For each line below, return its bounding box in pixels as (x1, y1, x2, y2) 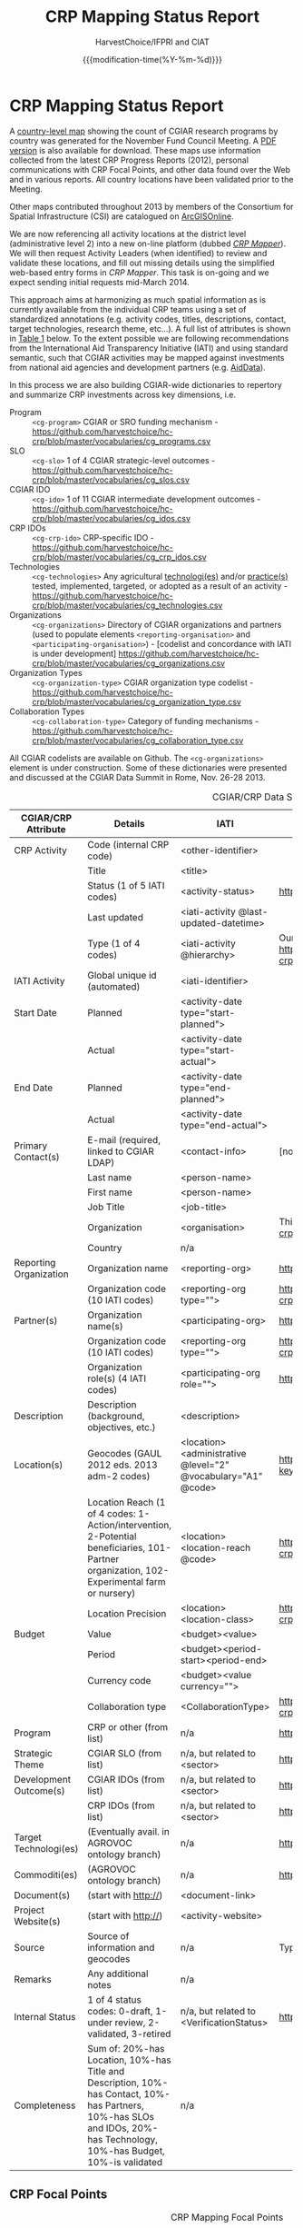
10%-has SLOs (87, 2110, 155, 2123)
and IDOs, (87, 2122, 130, 2134)
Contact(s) (14, 1150, 61, 1163)
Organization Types (9, 667, 83, 678)
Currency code (87, 1674, 151, 1686)
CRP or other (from (87, 1720, 169, 1733)
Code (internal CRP (87, 838, 170, 850)
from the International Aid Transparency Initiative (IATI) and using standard (9, 343, 288, 353)
